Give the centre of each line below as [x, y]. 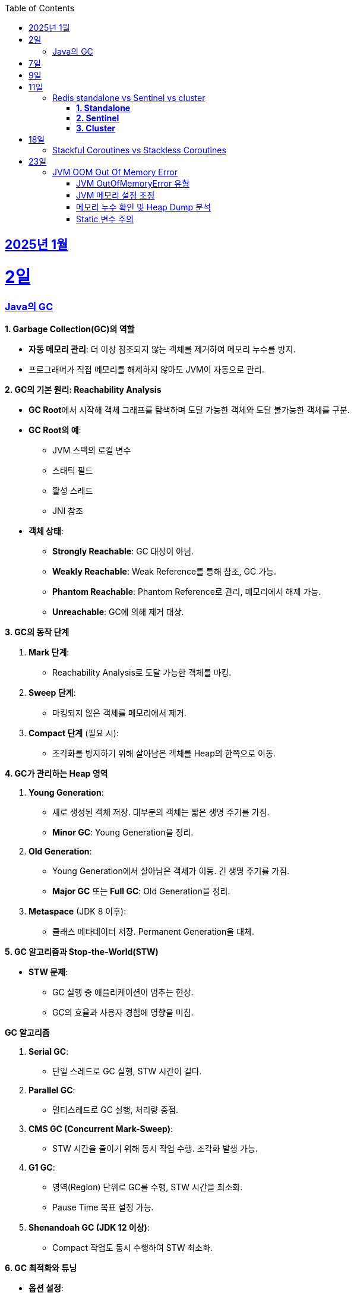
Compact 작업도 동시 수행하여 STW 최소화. [133, 1248]
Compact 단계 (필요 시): [74, 733]
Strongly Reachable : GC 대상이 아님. [123, 551]
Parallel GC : [52, 1090]
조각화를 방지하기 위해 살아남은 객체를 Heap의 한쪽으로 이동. [164, 753]
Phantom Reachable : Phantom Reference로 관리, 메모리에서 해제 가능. [187, 592]
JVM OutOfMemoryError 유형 [133, 183]
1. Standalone [103, 108]
